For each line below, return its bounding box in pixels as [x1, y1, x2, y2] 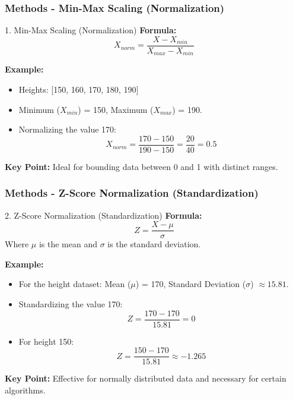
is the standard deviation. [107, 238, 201, 250]
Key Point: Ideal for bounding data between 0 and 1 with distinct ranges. [5, 160, 278, 172]
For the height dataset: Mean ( [18, 278, 131, 290]
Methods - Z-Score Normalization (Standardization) [5, 185, 259, 200]
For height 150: [18, 335, 74, 347]
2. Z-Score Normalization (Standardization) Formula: [5, 209, 202, 221]
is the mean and [39, 238, 97, 250]
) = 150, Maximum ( [78, 103, 154, 115]
